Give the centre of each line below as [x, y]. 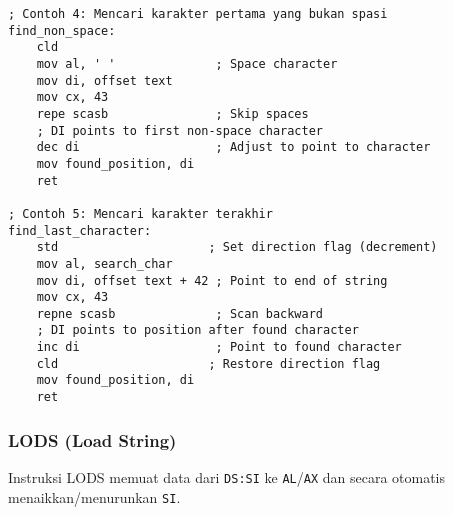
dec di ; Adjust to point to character [233, 147]
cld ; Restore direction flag [208, 363]
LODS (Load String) [92, 439]
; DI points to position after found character [197, 330]
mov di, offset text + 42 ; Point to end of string [212, 280]
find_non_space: [62, 30]
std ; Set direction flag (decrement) [237, 247]
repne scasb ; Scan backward [179, 313]
